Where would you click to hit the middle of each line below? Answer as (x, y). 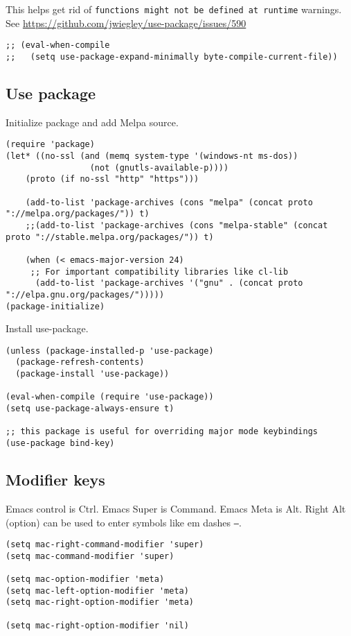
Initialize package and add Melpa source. (92, 122)
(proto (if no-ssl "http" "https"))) (112, 179)
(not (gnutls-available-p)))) (159, 167)
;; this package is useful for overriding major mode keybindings (162, 432)
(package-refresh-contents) (80, 362)
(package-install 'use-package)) (92, 374)
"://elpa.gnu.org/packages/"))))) (85, 294)
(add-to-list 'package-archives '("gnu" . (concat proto (169, 283)
